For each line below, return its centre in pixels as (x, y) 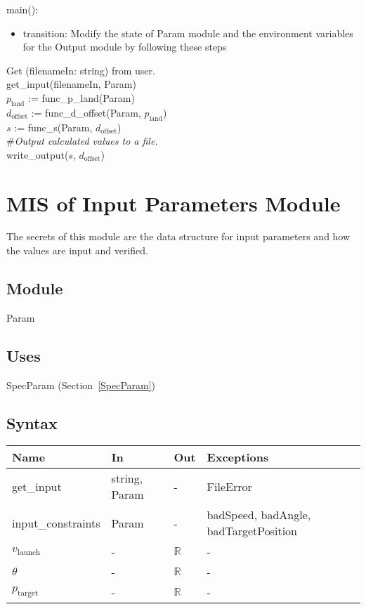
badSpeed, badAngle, (259, 515)
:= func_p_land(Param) (81, 97)
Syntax (32, 423)
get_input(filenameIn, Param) (71, 84)
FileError (229, 486)
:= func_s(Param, (53, 127)
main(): (22, 9)
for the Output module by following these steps (125, 47)
